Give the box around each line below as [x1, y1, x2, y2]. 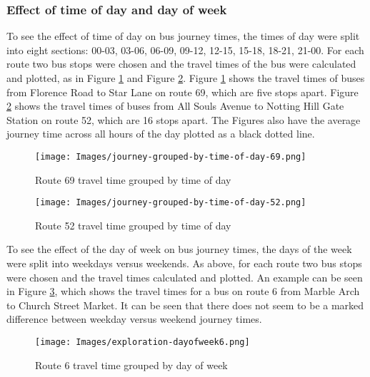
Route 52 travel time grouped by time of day [35, 217, 231, 232]
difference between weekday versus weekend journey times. [6, 311, 262, 326]
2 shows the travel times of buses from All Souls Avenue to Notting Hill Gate [6, 98, 344, 113]
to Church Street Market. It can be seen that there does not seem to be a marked [6, 297, 364, 312]
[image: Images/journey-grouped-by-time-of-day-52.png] [35, 197, 306, 208]
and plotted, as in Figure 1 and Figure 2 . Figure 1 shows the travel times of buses [6, 71, 365, 85]
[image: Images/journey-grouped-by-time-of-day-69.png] [35, 151, 306, 162]
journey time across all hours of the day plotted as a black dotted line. [6, 126, 315, 141]
